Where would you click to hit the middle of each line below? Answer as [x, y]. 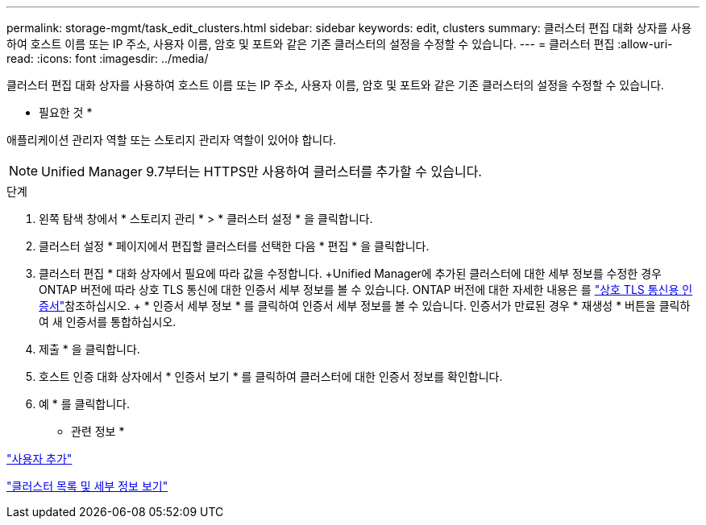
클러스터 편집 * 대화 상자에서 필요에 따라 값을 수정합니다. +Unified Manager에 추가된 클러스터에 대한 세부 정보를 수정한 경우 [350, 273]
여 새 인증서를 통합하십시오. [108, 322]
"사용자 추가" [39, 459]
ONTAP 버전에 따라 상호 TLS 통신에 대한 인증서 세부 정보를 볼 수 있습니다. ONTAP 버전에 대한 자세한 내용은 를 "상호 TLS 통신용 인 [366, 289]
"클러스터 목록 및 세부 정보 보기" [87, 486]
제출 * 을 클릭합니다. [89, 349]
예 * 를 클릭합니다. [85, 404]
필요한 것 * [66, 112]
